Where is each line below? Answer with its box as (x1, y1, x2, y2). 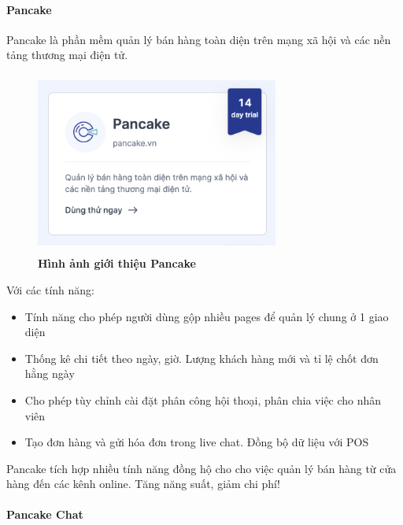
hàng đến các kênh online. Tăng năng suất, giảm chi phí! (6, 475, 280, 492)
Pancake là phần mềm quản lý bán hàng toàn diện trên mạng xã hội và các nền (6, 31, 391, 47)
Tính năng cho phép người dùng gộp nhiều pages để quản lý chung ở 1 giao (24, 308, 389, 324)
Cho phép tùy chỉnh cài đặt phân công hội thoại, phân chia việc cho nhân (24, 391, 382, 408)
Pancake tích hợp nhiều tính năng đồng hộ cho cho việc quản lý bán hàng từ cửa (6, 460, 397, 476)
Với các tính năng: (6, 281, 95, 298)
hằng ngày (24, 365, 75, 382)
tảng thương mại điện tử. (6, 46, 128, 63)
